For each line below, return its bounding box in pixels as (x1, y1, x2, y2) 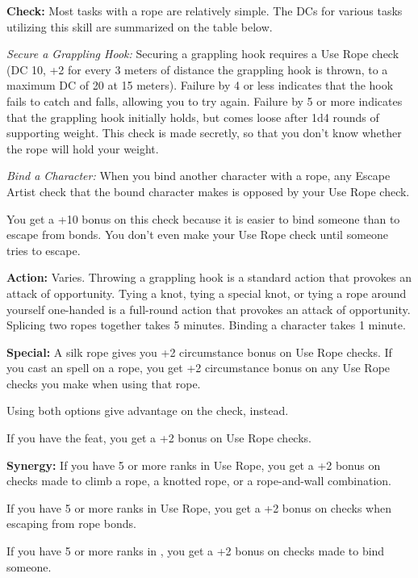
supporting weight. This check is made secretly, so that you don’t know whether (6, 124, 402, 141)
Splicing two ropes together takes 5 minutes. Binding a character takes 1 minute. (6, 316, 406, 333)
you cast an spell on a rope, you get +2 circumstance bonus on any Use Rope (6, 359, 391, 376)
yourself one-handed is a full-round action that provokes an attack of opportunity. (6, 300, 411, 317)
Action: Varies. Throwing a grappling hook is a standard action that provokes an (6, 269, 412, 286)
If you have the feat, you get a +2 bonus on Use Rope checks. (6, 429, 311, 446)
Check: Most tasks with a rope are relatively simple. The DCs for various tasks (6, 2, 403, 19)
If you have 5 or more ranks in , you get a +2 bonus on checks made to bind (6, 542, 385, 559)
